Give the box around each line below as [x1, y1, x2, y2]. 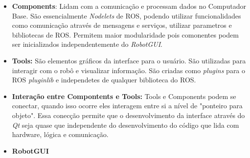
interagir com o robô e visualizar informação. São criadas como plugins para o [12, 65, 246, 75]
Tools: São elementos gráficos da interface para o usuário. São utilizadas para [12, 55, 246, 65]
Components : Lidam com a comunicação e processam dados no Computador [12, 1, 246, 11]
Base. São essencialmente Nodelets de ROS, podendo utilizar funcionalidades [12, 10, 241, 20]
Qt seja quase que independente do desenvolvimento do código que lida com [12, 119, 239, 130]
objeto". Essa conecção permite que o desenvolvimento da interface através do [12, 110, 245, 120]
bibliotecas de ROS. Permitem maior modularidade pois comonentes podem [12, 29, 239, 39]
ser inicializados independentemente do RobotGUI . [12, 39, 162, 49]
